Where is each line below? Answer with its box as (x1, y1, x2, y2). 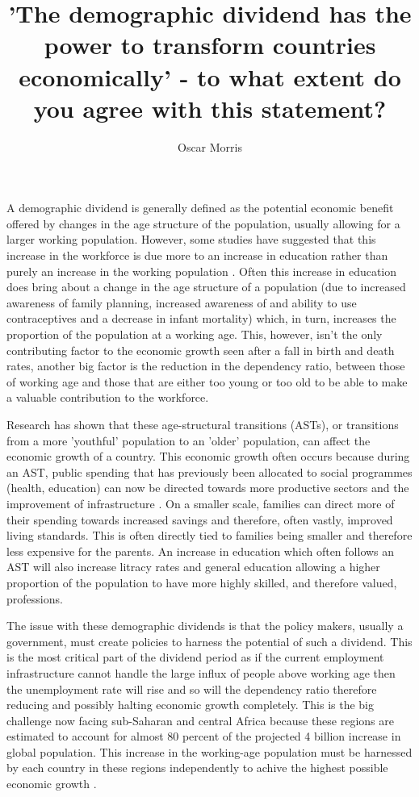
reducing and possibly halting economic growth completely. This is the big (6, 696, 375, 713)
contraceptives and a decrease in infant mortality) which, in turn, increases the (6, 310, 396, 327)
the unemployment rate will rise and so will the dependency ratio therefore (6, 680, 377, 697)
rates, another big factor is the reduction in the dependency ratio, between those (6, 357, 405, 374)
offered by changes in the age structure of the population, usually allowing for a (6, 215, 400, 232)
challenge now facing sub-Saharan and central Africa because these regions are (6, 711, 394, 728)
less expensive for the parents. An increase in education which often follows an (6, 542, 395, 559)
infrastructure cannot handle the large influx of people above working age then (6, 664, 396, 681)
